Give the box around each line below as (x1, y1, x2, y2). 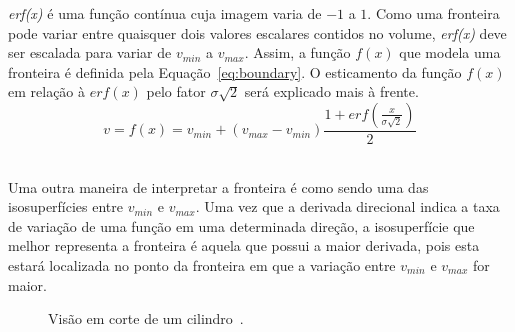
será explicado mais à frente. (244, 81, 419, 102)
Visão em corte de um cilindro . (48, 308, 244, 329)
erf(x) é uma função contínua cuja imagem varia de (8, 3, 322, 23)
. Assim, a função (244, 42, 351, 63)
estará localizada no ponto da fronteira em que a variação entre (8, 254, 396, 275)
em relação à (8, 81, 86, 102)
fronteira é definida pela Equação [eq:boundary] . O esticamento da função (8, 61, 462, 82)
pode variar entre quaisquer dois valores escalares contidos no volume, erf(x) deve (8, 22, 507, 43)
